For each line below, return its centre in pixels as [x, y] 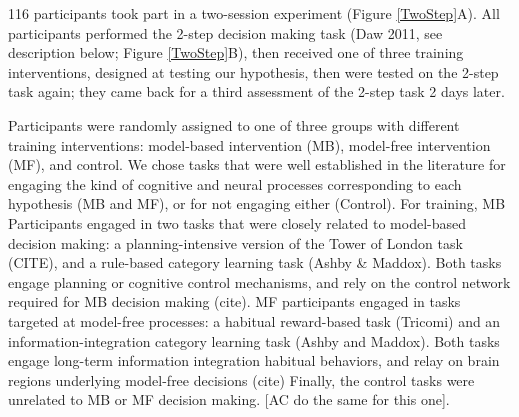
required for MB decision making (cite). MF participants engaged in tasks [234, 301]
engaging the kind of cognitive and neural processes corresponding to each [235, 183]
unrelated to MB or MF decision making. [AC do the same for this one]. [229, 399]
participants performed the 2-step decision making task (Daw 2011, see [225, 32]
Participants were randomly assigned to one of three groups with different [234, 124]
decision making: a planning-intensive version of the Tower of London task [235, 242]
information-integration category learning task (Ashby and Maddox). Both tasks [254, 340]
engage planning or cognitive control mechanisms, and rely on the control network [259, 281]
